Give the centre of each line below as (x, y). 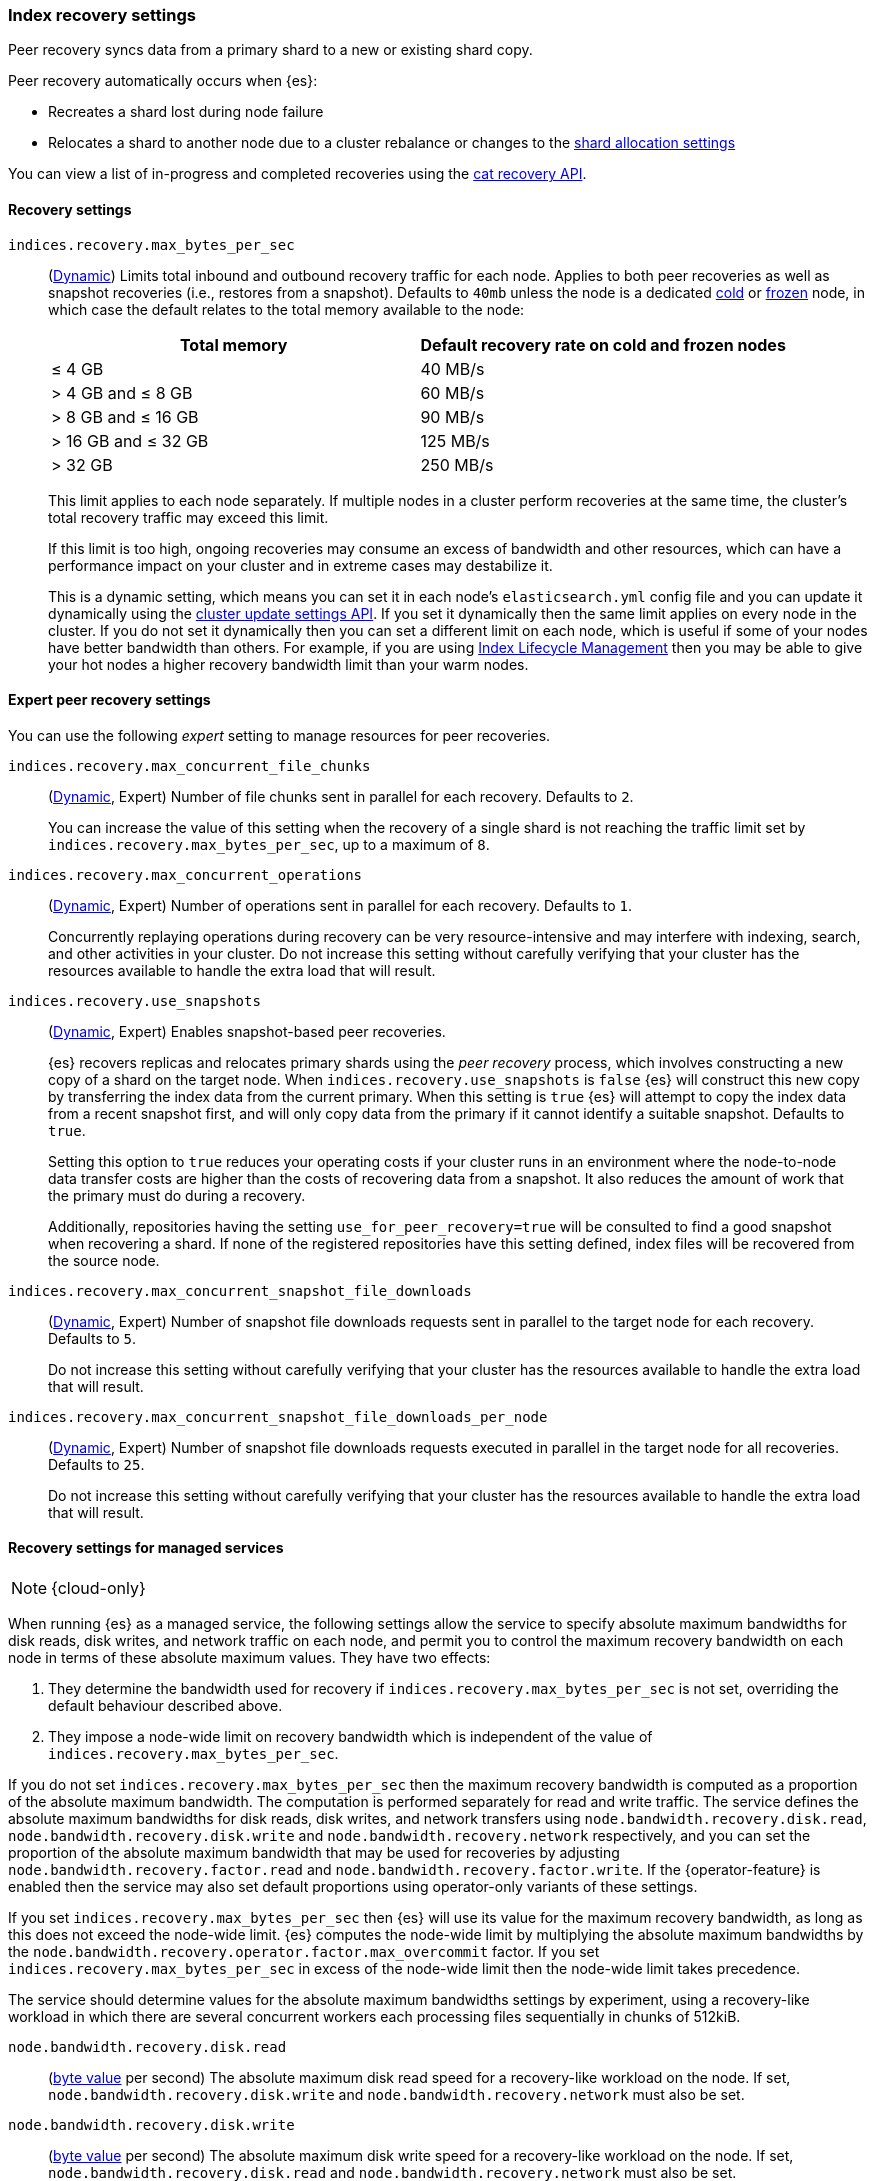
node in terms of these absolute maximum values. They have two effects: (249, 1658)
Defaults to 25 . (96, 1464)
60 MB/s (452, 392)
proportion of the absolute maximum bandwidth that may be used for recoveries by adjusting (314, 1853)
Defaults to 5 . (92, 1338)
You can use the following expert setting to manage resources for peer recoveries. (279, 735)
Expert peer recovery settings (109, 700)
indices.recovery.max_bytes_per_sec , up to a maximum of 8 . (269, 844)
